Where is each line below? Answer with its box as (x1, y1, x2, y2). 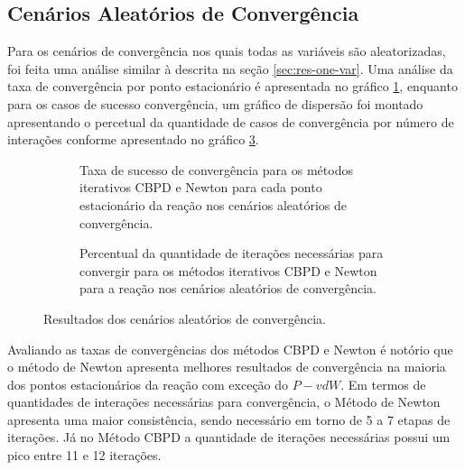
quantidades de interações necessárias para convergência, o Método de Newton (7, 392, 441, 411)
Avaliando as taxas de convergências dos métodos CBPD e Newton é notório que (7, 339, 453, 358)
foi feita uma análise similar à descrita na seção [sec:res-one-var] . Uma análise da (7, 59, 453, 78)
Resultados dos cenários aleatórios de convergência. (43, 309, 326, 327)
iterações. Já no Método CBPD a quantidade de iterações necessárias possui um (7, 428, 451, 447)
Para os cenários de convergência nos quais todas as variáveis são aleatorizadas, (7, 41, 446, 60)
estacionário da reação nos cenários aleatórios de (79, 195, 347, 214)
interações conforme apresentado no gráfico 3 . (7, 130, 259, 149)
